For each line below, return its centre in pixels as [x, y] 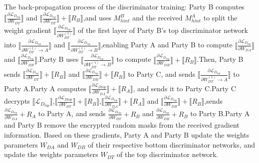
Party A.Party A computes [45, 88]
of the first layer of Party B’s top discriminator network [163, 30]
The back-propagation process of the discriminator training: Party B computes [124, 6]
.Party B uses [58, 59]
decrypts [17, 101]
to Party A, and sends [72, 113]
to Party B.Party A [220, 113]
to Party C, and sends [161, 74]
